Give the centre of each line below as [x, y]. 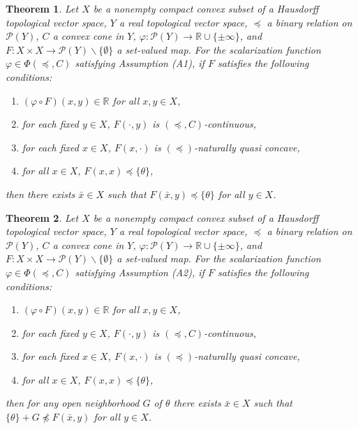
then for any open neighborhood [73, 403]
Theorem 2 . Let [42, 217]
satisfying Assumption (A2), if [140, 272]
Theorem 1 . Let [42, 8]
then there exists [40, 194]
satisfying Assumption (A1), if [140, 63]
